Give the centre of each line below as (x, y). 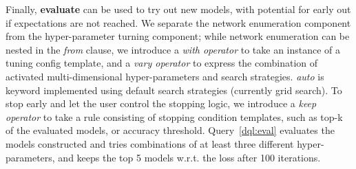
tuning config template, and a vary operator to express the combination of (162, 63)
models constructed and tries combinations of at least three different (150, 143)
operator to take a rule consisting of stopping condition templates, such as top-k (174, 116)
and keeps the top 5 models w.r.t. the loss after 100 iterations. (189, 157)
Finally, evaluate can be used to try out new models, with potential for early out (178, 9)
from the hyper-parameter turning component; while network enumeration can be (178, 36)
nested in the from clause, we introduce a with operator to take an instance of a (173, 49)
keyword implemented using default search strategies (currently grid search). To (174, 90)
